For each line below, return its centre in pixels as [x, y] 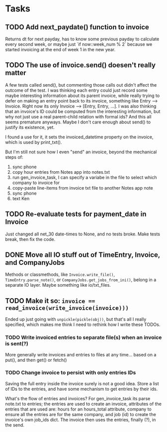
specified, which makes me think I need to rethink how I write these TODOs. [83, 324]
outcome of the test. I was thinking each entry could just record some [76, 90]
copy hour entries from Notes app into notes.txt [61, 172]
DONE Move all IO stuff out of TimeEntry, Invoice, [83, 255]
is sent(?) [17, 344]
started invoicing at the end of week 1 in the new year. [60, 50]
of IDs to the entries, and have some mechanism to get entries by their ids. [82, 389]
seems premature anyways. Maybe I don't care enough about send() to [78, 122]
